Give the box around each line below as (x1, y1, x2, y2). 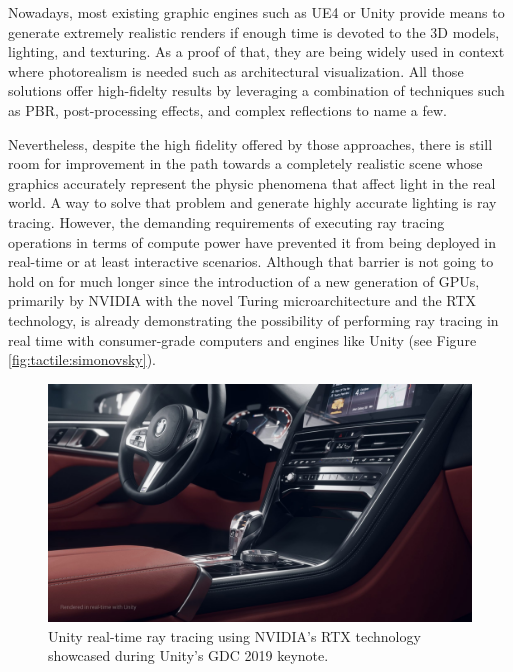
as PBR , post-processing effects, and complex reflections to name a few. (8, 99, 447, 120)
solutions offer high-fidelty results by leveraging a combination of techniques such (8, 80, 505, 101)
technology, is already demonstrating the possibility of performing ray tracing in (8, 309, 499, 330)
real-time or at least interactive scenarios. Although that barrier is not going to (8, 251, 494, 272)
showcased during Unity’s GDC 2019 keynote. (48, 645, 329, 666)
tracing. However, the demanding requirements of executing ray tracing (8, 211, 445, 232)
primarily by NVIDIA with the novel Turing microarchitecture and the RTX (8, 290, 477, 311)
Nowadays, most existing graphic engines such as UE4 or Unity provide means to (8, 2, 505, 22)
